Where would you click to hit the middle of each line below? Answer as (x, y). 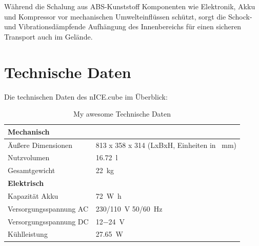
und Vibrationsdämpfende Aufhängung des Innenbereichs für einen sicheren (123, 26)
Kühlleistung (28, 234)
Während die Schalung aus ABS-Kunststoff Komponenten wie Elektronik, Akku (130, 6)
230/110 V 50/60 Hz (129, 208)
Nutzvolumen (29, 157)
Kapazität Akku (33, 195)
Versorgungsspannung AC (48, 208)
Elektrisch (26, 183)
